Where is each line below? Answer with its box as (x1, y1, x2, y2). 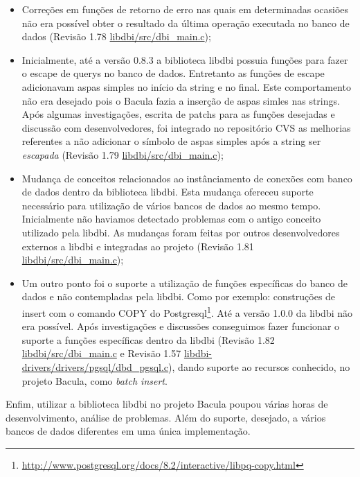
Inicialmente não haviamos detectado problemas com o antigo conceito (21, 211, 321, 226)
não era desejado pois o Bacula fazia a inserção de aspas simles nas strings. (21, 93, 340, 107)
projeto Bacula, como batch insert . (21, 373, 168, 388)
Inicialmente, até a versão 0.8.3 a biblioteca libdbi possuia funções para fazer (21, 52, 348, 67)
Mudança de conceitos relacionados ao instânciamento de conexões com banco (21, 171, 352, 185)
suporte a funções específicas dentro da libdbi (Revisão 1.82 (21, 332, 275, 347)
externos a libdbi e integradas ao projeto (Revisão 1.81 (21, 238, 254, 253)
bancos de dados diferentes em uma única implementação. (6, 424, 251, 438)
